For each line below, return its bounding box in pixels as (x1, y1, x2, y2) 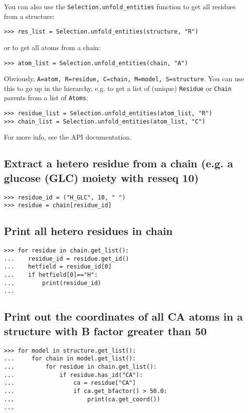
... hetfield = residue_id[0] (4, 263, 112, 270)
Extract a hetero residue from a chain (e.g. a (4, 156, 233, 171)
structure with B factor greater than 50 (4, 323, 207, 338)
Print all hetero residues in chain (4, 223, 173, 238)
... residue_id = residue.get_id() (4, 255, 129, 262)
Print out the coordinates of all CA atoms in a (4, 309, 243, 324)
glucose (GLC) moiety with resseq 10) (4, 170, 199, 185)
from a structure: (4, 11, 55, 21)
